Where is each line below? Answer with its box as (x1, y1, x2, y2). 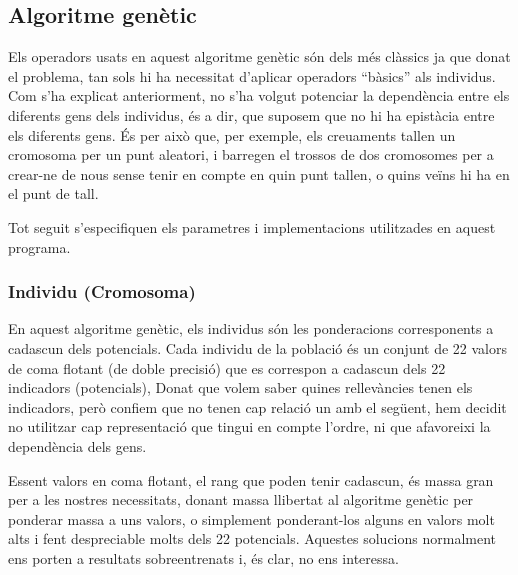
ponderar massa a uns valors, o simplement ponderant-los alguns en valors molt (8, 508, 495, 529)
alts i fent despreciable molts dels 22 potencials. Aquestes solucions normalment (8, 528, 496, 549)
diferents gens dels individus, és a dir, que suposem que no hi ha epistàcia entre (8, 104, 495, 125)
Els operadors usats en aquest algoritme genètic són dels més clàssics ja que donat (8, 46, 511, 67)
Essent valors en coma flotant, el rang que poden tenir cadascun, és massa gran (8, 469, 494, 490)
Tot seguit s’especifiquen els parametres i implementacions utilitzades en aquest (8, 216, 496, 237)
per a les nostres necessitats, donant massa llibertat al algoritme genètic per (8, 489, 474, 510)
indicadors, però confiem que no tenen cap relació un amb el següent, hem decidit (8, 396, 507, 417)
